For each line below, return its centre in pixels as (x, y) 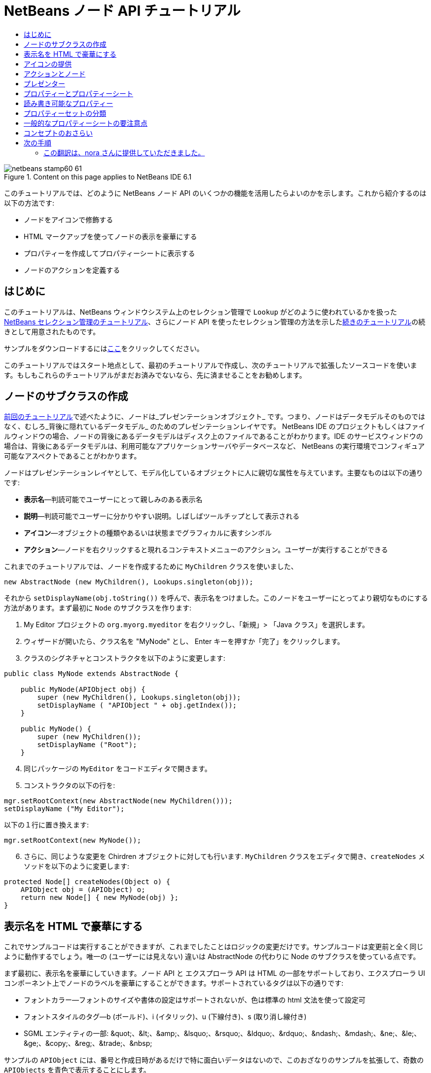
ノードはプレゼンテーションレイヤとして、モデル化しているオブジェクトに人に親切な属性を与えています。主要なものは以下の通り (214, 473)
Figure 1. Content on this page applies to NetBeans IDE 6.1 (98, 177)
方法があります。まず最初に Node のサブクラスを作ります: (98, 608)
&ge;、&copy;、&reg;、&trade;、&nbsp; (88, 1043)
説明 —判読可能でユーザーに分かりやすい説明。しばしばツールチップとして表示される (162, 516)
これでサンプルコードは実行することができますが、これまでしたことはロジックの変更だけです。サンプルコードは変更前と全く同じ (214, 947)
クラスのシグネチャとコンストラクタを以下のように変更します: (125, 658)
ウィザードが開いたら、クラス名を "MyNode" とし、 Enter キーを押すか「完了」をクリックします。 (184, 642)
